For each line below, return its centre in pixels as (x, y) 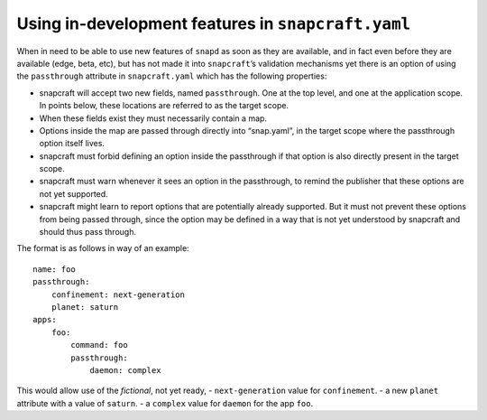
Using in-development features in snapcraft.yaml (214, 23)
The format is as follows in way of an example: (103, 248)
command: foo (99, 345)
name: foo (54, 269)
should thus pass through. (88, 232)
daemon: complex (125, 370)
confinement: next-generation (118, 294)
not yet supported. (74, 193)
